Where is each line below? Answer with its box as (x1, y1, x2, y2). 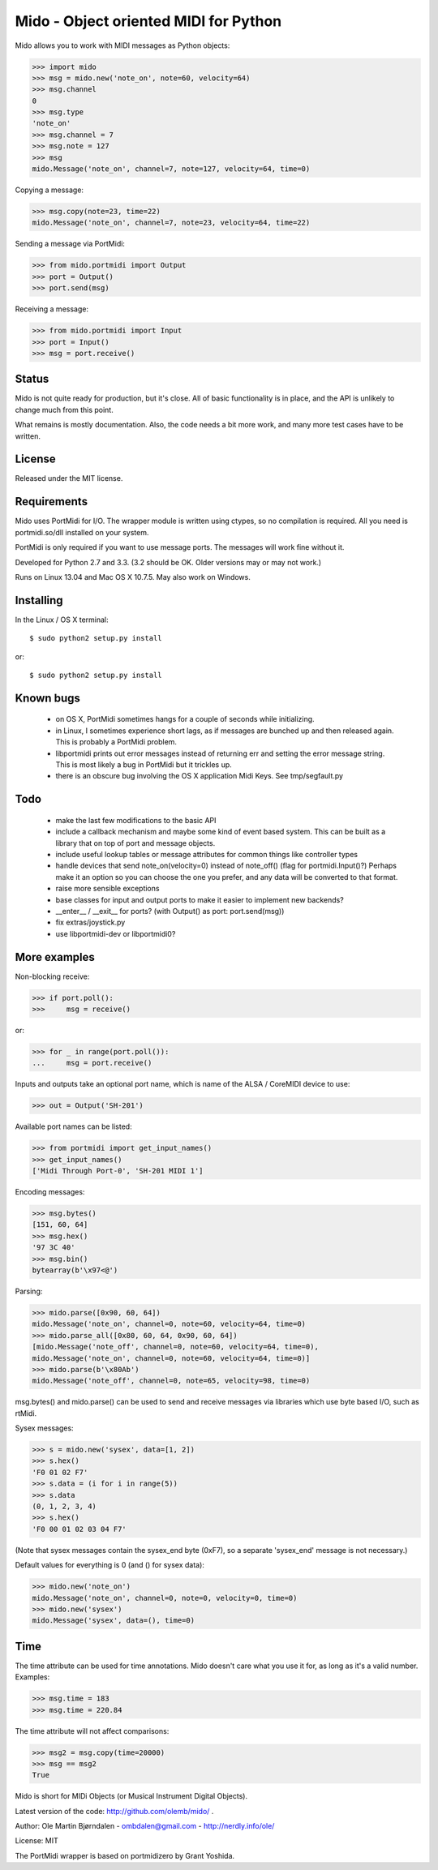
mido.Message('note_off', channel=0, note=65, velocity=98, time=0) (32, 1376, 311, 1386)
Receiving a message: (15, 304, 89, 314)
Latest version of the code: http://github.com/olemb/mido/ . (15, 1806, 214, 1816)
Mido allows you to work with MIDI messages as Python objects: (15, 41, 230, 50)
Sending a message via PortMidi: (15, 239, 126, 249)
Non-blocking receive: (15, 971, 90, 981)
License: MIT (15, 1836, 58, 1846)
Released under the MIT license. (15, 474, 123, 483)
